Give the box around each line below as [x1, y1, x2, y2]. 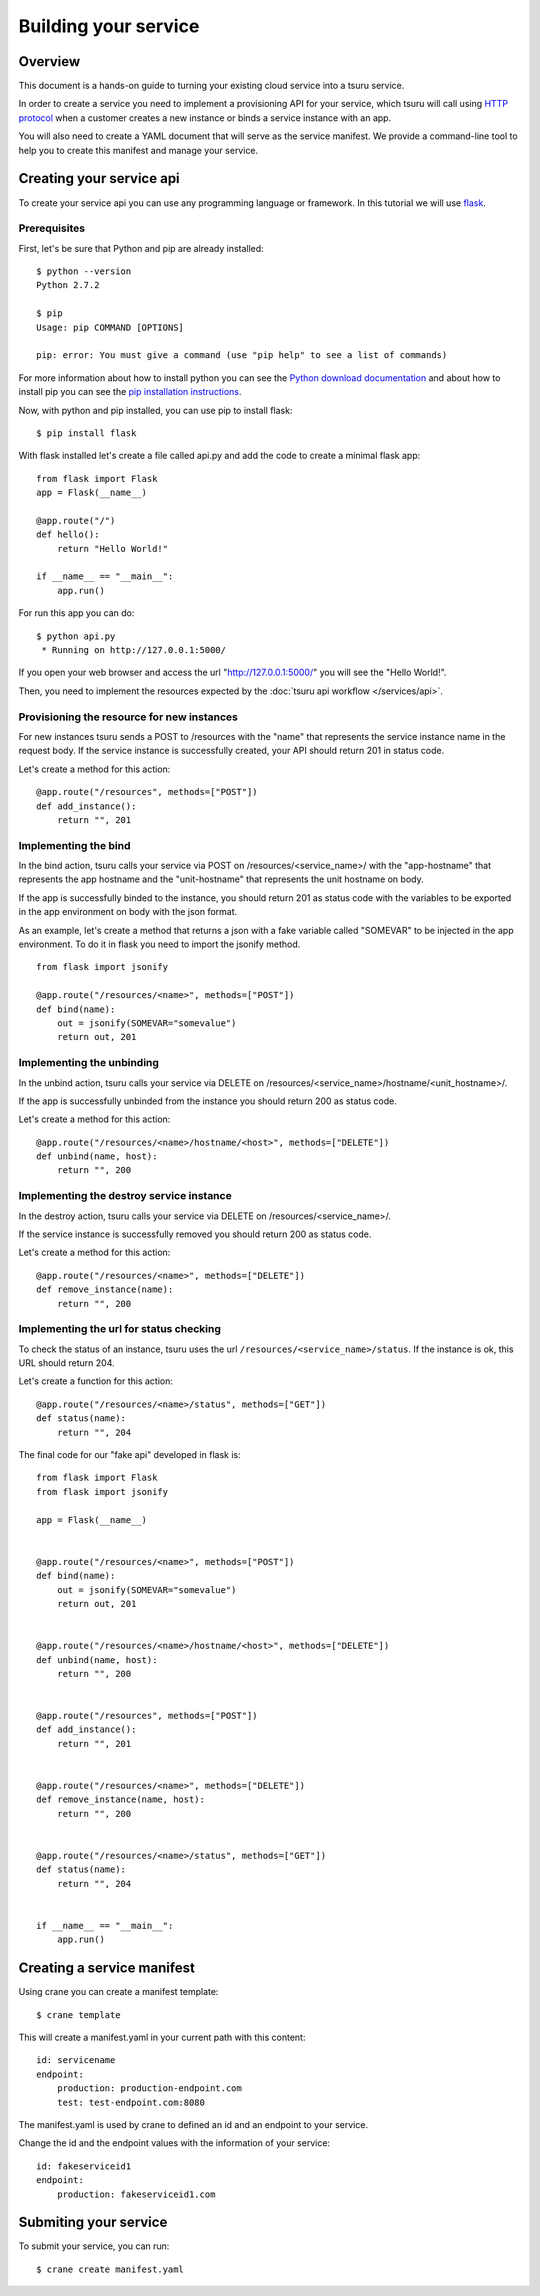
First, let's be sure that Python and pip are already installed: [18, 242, 264, 254]
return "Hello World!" [56, 543, 169, 554]
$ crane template [36, 2009, 121, 2020]
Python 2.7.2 [36, 280, 100, 291]
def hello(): [36, 529, 100, 540]
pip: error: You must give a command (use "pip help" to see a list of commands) [36, 350, 448, 361]
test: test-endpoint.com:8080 [56, 2096, 205, 2108]
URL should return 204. [18, 1357, 115, 1369]
